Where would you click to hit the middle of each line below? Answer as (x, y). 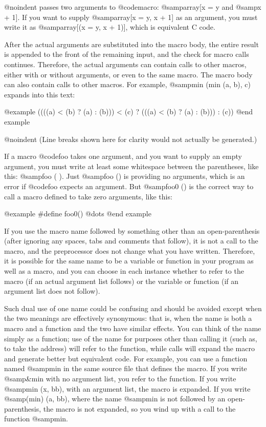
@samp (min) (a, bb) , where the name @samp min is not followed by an (115, 399)
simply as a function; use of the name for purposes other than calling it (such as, (131, 338)
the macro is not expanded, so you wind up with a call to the (139, 408)
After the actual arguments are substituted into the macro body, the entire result (131, 44)
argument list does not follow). (52, 291)
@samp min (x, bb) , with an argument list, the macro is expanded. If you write (127, 388)
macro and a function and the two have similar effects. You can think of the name (133, 328)
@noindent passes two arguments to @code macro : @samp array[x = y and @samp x (133, 7)
